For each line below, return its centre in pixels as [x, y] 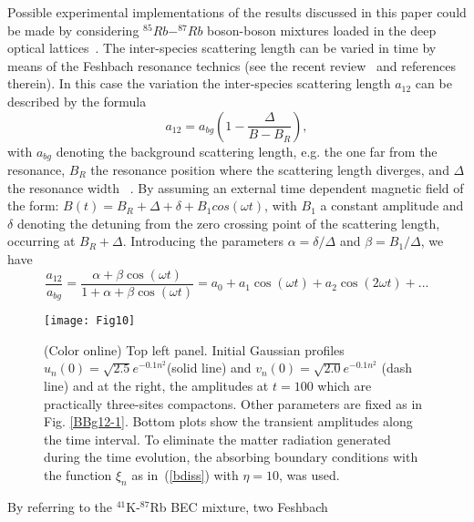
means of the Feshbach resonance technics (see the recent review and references [232, 65]
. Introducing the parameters [203, 241]
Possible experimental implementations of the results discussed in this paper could [237, 12]
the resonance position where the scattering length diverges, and [270, 170]
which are [345, 385]
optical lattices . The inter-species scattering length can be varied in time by [222, 48]
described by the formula [77, 101]
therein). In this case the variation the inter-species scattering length [199, 83]
